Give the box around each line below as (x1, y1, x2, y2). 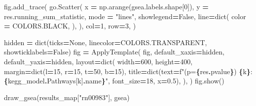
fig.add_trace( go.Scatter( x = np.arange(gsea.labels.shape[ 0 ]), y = (4, 1, 209, 11)
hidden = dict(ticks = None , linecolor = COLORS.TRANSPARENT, (4, 37, 207, 47)
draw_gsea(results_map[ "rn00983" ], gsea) (4, 92, 130, 102)
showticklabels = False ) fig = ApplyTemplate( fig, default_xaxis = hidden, (4, 47, 224, 57)
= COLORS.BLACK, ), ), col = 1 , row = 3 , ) (4, 21, 136, 31)
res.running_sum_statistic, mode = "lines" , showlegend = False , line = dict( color (4, 11, 246, 21)
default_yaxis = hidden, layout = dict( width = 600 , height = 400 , (4, 56, 193, 66)
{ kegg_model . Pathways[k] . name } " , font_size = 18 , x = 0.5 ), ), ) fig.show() (4, 76, 224, 86)
